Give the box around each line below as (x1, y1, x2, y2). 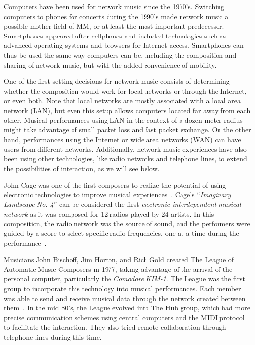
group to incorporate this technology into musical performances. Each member (4, 283, 241, 294)
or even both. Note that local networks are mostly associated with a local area (4, 95, 241, 106)
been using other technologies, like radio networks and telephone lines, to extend (4, 153, 247, 163)
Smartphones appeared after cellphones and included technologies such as (4, 30, 226, 40)
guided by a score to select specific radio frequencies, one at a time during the (4, 228, 239, 238)
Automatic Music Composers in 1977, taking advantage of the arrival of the (4, 264, 233, 274)
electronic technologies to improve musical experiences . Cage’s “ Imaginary (4, 189, 231, 199)
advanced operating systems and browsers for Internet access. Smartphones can (4, 40, 244, 50)
